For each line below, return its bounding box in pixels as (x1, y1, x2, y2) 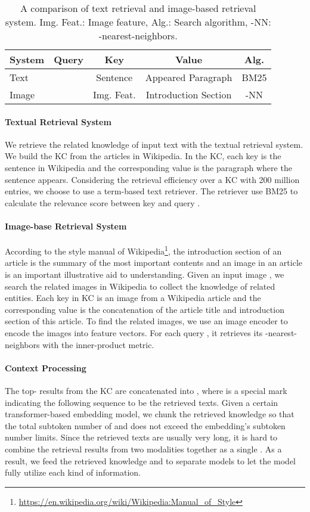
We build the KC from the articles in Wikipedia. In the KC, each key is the (5, 150, 281, 162)
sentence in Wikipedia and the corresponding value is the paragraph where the (5, 161, 292, 173)
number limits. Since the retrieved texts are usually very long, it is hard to (5, 431, 278, 443)
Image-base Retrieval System (5, 219, 127, 232)
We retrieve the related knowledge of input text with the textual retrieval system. (5, 138, 303, 150)
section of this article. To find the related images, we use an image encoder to (5, 315, 288, 327)
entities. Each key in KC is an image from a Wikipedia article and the (5, 291, 261, 304)
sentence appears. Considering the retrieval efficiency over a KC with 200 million (5, 173, 300, 185)
